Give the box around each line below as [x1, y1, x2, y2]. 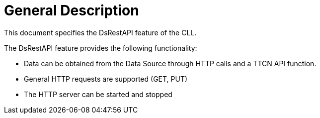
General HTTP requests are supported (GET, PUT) [24, 74, 188, 83]
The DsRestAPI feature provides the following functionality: [4, 43, 197, 52]
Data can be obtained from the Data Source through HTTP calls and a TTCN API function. [24, 59, 317, 68]
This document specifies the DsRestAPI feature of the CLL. [4, 28, 197, 37]
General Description [4, 2, 139, 19]
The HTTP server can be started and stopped [24, 90, 172, 99]
